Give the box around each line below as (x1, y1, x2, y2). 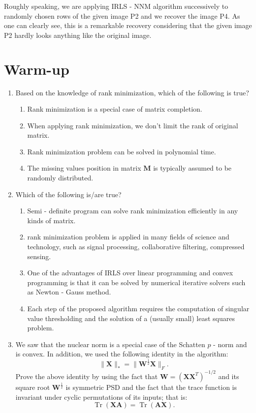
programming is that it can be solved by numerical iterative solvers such (27, 277, 246, 287)
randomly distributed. (27, 173, 94, 183)
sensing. (27, 251, 51, 261)
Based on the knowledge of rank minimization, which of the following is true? (15, 87, 249, 97)
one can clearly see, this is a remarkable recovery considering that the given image (4, 20, 252, 30)
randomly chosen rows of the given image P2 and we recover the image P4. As (4, 10, 240, 21)
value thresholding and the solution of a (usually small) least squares (27, 313, 235, 323)
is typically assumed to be (153, 163, 232, 173)
